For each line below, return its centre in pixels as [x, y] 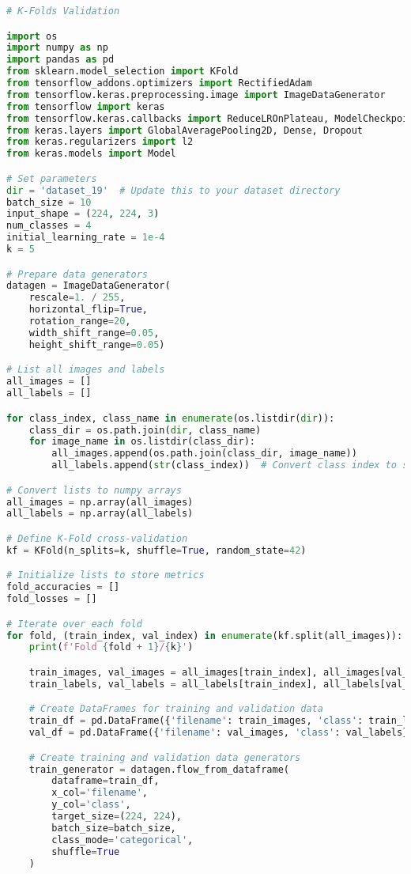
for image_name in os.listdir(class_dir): [142, 442]
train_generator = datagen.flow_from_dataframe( [159, 769]
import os [32, 36]
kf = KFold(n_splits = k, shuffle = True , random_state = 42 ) [156, 550]
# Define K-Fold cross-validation [97, 538]
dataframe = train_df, [106, 781]
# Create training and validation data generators [165, 757]
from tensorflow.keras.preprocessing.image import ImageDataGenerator [196, 95]
